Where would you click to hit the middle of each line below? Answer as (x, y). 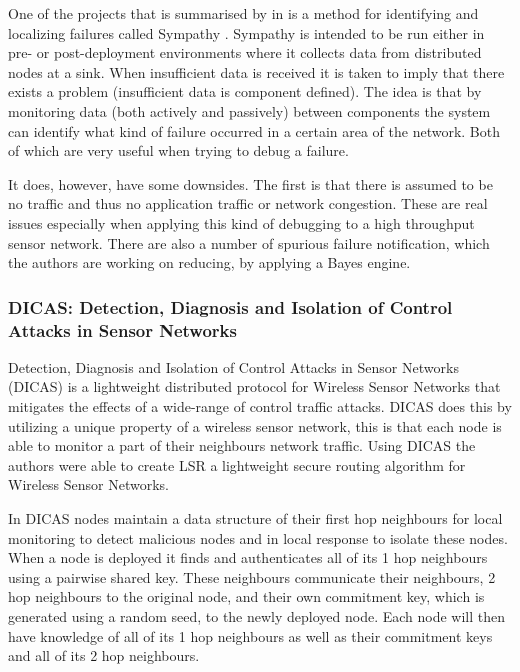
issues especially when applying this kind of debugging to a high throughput (241, 222)
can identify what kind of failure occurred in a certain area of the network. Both (254, 130)
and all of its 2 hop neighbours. (104, 655)
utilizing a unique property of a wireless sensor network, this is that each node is (255, 425)
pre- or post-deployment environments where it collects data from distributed (245, 52)
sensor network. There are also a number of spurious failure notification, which (249, 242)
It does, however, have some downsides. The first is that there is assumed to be (250, 183)
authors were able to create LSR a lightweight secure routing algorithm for (237, 464)
